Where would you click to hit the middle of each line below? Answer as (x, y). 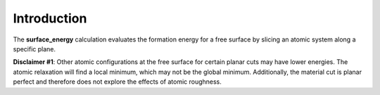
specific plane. (34, 49)
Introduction (50, 18)
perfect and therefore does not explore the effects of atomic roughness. (117, 82)
